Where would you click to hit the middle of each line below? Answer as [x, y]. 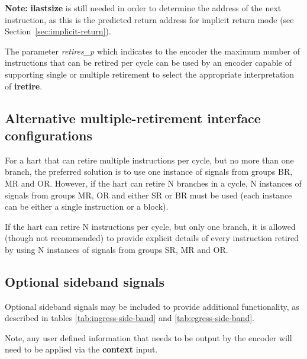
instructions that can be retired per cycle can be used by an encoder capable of [148, 62]
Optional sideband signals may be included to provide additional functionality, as [152, 306]
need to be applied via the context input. [81, 349]
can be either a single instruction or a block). [87, 206]
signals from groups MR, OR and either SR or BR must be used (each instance [148, 195]
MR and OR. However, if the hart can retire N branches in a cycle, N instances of [153, 183]
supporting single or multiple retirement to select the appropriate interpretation [150, 74]
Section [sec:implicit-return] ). [58, 31]
